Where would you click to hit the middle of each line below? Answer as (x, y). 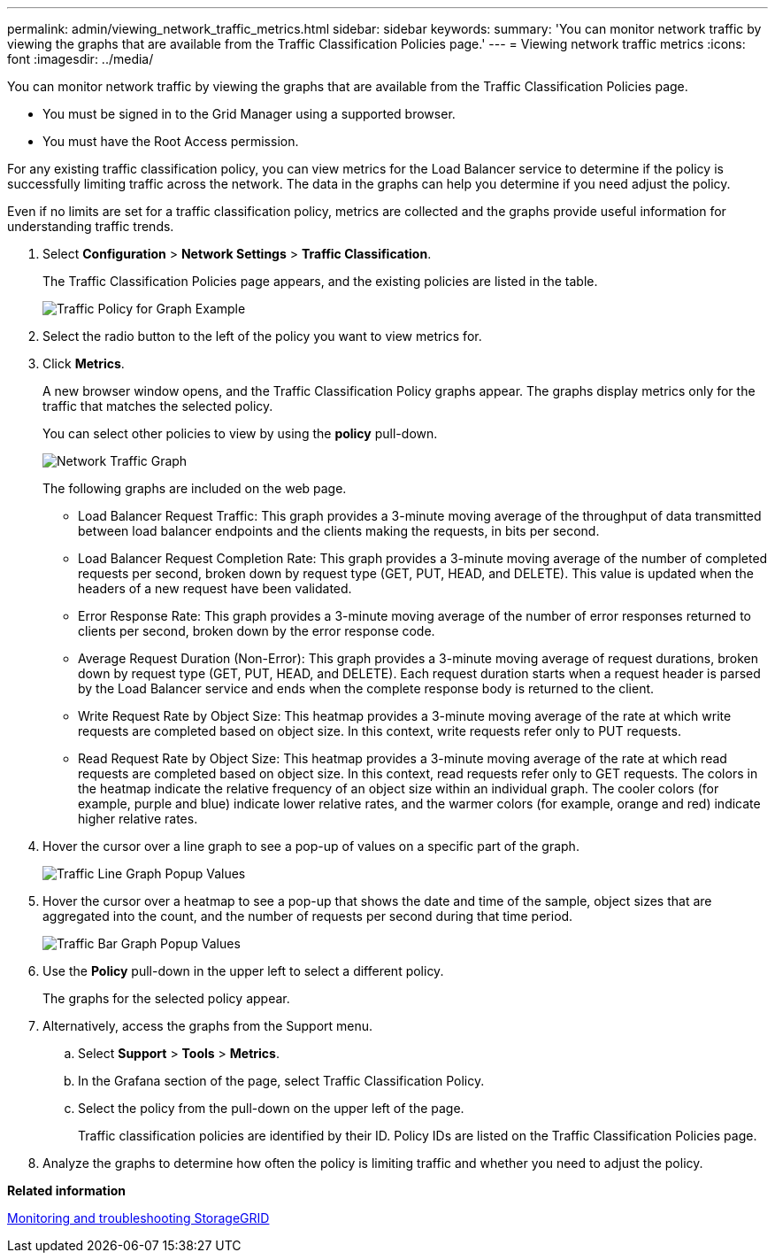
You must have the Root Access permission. (171, 141)
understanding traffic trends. (91, 226)
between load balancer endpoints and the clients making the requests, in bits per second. (339, 531)
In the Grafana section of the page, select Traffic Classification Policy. (281, 1081)
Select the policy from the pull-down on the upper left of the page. (271, 1108)
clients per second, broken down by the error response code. (257, 631)
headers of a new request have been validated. (215, 588)
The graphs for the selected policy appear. (166, 998)
